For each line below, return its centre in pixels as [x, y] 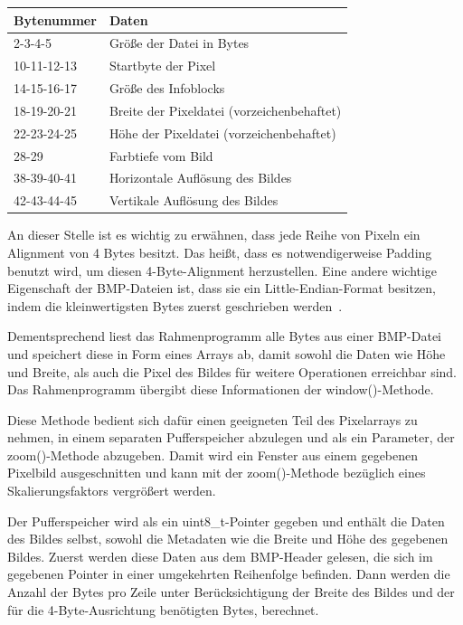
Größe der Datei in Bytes [179, 43]
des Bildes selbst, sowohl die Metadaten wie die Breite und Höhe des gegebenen [228, 539]
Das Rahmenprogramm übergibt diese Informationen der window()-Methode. [221, 389]
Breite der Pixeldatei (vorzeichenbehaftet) [225, 110]
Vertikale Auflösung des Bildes [194, 200]
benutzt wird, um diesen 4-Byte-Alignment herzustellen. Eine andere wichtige [222, 270]
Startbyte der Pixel [162, 66]
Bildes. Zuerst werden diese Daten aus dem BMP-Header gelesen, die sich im [220, 556]
